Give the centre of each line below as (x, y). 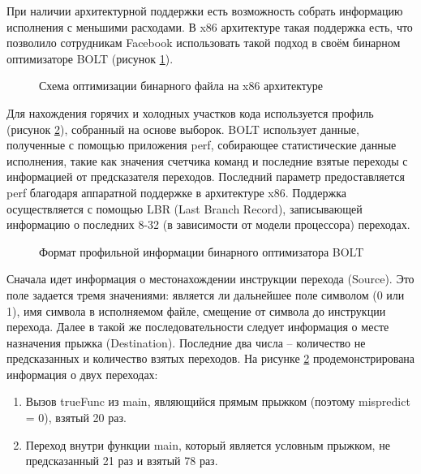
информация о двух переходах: (82, 374)
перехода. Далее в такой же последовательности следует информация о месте (198, 327)
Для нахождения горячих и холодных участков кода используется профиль (190, 112)
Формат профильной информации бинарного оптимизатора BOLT (202, 251)
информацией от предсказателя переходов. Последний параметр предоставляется (206, 177)
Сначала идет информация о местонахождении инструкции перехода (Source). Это (210, 279)
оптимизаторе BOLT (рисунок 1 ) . (90, 58)
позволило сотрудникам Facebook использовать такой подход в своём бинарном (204, 43)
